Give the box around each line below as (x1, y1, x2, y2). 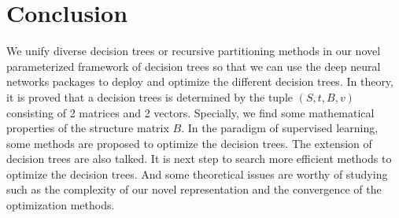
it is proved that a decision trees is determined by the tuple (6, 88, 294, 105)
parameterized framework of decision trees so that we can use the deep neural (6, 57, 381, 74)
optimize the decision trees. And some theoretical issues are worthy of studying (6, 165, 388, 182)
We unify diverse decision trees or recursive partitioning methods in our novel (6, 42, 381, 59)
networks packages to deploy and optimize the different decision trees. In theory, (6, 73, 393, 90)
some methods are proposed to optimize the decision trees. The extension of (6, 135, 372, 151)
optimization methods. (6, 197, 115, 213)
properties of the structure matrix (6, 120, 169, 136)
